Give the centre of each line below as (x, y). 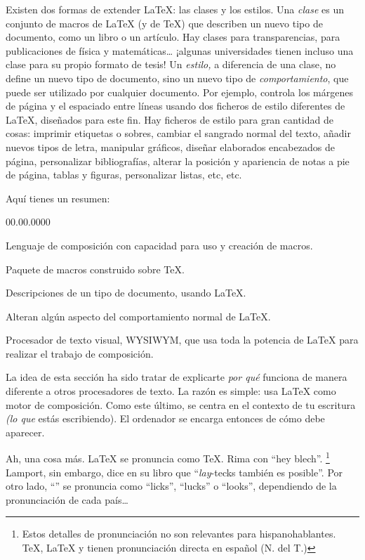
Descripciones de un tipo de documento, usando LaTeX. (126, 293)
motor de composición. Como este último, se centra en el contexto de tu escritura (181, 404)
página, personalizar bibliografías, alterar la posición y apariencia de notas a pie (178, 161)
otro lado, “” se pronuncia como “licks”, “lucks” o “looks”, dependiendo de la (171, 486)
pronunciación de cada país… (67, 499)
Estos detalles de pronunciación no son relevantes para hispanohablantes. (179, 534)
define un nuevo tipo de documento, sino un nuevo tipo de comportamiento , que (177, 78)
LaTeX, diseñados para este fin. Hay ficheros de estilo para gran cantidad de (170, 119)
